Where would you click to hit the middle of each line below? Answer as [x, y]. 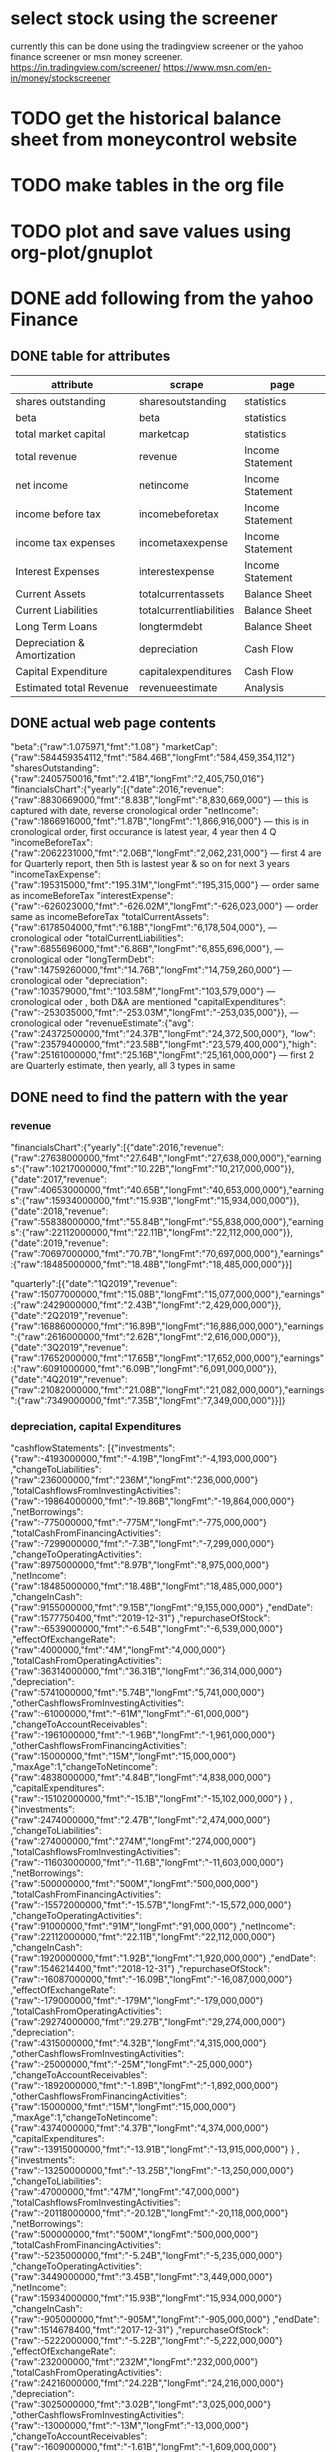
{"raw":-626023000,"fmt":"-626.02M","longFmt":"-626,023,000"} [146, 906]
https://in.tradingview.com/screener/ [86, 67]
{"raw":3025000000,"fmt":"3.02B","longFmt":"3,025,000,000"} [141, 2404]
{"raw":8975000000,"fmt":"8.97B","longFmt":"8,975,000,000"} [140, 1565]
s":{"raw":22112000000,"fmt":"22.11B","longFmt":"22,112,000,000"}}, [151, 1232]
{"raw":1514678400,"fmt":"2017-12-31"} [92, 2330]
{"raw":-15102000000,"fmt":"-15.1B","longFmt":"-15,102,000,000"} [146, 1799]
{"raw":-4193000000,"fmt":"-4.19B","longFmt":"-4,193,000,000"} [144, 1459]
